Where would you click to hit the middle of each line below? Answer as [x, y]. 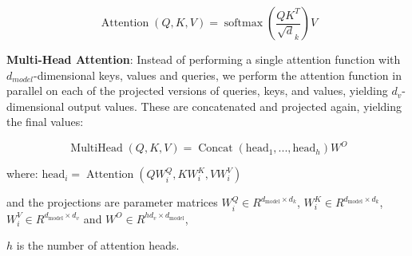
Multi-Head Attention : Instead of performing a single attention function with [204, 59]
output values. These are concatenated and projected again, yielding [235, 106]
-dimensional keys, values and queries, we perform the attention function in [218, 75]
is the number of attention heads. [98, 245]
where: [22, 173]
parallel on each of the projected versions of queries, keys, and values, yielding [197, 91]
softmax [244, 23]
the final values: [45, 122]
